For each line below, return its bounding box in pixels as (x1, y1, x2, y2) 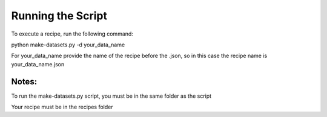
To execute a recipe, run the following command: (11, 30, 133, 37)
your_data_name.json (11, 60, 65, 68)
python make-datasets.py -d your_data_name (11, 41, 125, 48)
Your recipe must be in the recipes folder (11, 103, 113, 111)
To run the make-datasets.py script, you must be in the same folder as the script (11, 92, 212, 100)
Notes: (11, 76, 38, 87)
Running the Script (11, 9, 107, 22)
